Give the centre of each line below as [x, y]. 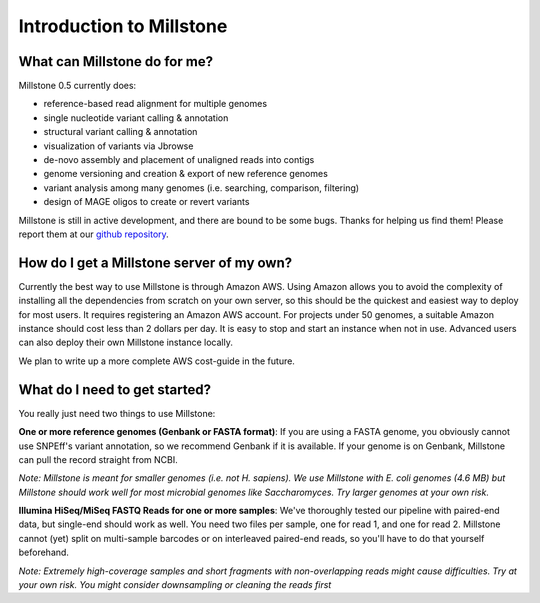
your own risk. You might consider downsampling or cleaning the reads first [175, 585]
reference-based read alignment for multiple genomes [155, 104]
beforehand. [44, 552]
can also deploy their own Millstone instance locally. [126, 342]
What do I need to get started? [115, 389]
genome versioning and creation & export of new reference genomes [186, 174]
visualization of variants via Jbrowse [118, 146]
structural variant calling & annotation [120, 132]
